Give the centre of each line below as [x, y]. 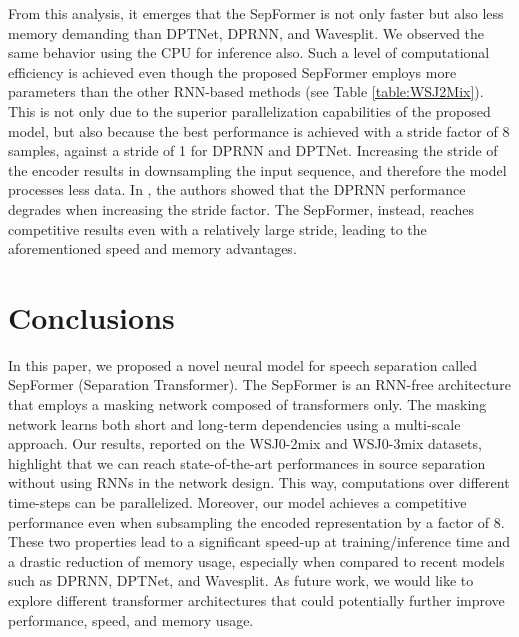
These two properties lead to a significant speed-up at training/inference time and [259, 541]
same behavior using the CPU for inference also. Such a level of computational [249, 52]
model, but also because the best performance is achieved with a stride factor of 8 [259, 130]
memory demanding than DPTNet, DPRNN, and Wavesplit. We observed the [246, 32]
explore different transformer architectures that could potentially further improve [256, 599]
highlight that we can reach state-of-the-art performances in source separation [247, 462]
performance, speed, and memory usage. [131, 619]
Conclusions [91, 316]
